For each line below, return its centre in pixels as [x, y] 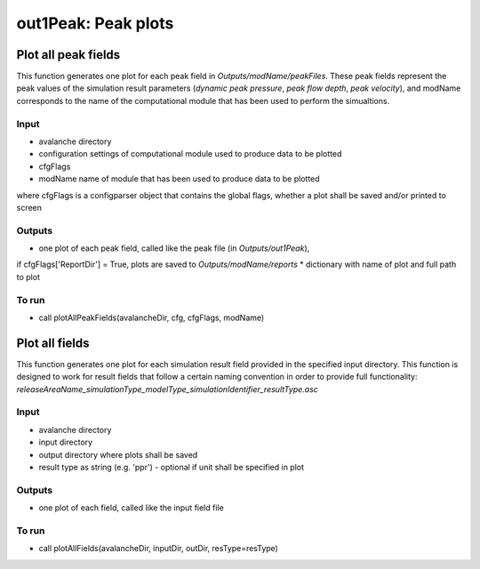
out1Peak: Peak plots [95, 23]
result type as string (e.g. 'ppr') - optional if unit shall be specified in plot [172, 467]
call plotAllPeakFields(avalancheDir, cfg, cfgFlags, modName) [152, 317]
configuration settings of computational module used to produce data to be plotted [190, 154]
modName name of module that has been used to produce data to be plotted [179, 179]
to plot [28, 276]
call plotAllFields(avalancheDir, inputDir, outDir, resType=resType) [159, 549]
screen [29, 207]
